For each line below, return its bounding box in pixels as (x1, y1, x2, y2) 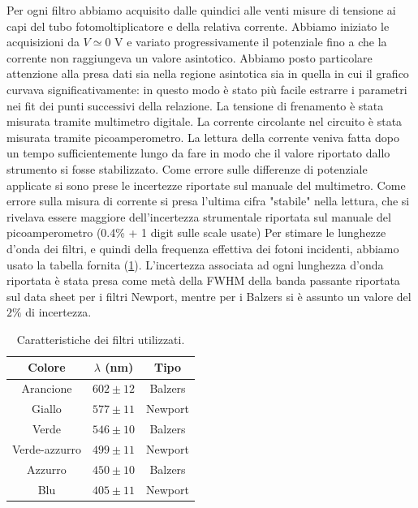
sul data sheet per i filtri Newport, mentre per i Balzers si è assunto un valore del (6, 287, 412, 304)
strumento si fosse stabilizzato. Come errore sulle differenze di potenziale (6, 160, 368, 177)
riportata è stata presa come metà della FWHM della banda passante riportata (6, 272, 400, 289)
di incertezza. (25, 304, 92, 321)
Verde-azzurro (12, 440, 81, 457)
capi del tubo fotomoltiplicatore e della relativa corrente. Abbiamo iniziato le (6, 17, 390, 34)
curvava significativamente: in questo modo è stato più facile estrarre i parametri (6, 80, 407, 97)
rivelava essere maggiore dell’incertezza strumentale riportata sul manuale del (6, 208, 391, 225)
